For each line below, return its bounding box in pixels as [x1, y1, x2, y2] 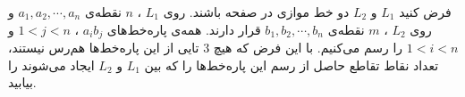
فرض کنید [399, 3, 452, 20]
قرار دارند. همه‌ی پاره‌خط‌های [106, 20, 261, 38]
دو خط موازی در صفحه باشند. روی [163, 3, 350, 20]
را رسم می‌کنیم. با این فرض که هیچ [213, 38, 403, 57]
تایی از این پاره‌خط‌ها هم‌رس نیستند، [8, 38, 199, 57]
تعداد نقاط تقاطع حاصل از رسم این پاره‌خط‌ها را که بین [144, 55, 439, 74]
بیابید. [8, 73, 37, 92]
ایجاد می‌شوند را [8, 55, 95, 74]
